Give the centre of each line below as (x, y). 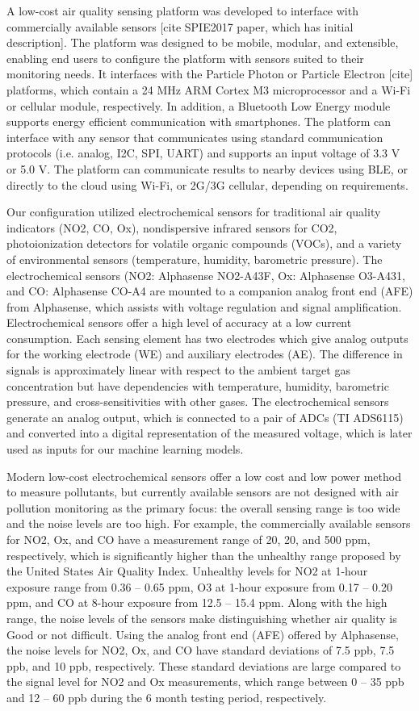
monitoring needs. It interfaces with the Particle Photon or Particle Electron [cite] (210, 74)
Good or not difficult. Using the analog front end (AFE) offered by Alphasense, (203, 634)
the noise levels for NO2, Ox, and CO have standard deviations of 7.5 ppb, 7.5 (201, 650)
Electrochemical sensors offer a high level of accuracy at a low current (179, 322)
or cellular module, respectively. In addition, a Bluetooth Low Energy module (199, 105)
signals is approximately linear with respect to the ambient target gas (178, 370)
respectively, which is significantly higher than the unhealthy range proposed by (204, 555)
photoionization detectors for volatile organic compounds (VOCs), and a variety (204, 243)
